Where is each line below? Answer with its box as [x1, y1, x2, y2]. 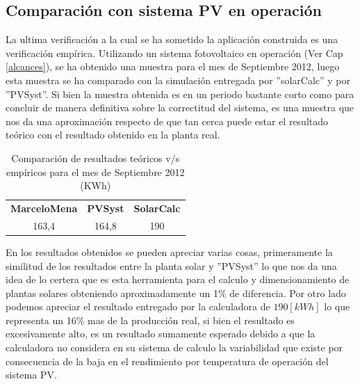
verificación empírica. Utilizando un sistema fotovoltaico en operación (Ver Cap [6, 45, 343, 60]
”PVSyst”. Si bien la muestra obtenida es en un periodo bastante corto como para [6, 86, 354, 101]
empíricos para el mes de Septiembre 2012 [6, 164, 185, 179]
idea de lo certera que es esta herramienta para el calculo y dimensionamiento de [6, 272, 350, 287]
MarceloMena [10, 200, 78, 215]
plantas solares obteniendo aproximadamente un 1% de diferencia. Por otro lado [6, 285, 346, 300]
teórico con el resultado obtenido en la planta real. [6, 127, 220, 142]
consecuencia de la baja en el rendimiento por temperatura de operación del [6, 353, 329, 368]
